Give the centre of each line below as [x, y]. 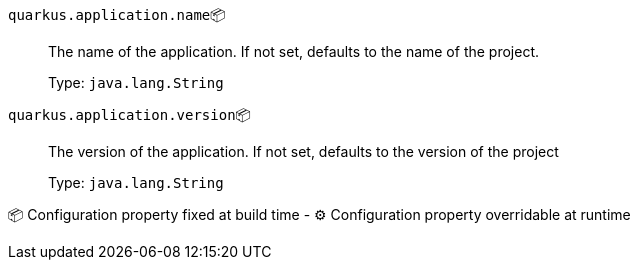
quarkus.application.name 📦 [117, 14]
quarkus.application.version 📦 [129, 114]
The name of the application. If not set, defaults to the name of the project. [294, 51]
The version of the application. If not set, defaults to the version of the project [303, 151]
